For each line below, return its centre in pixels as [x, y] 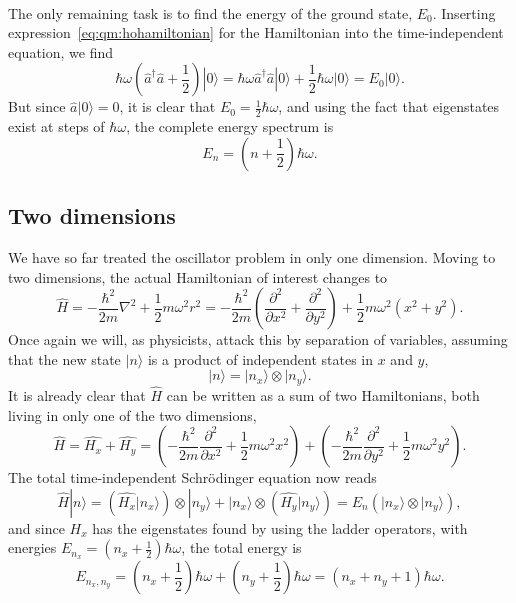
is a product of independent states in [260, 358]
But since [37, 106]
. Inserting [464, 12]
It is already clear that [77, 395]
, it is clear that [167, 106]
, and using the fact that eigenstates [389, 106]
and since [36, 527]
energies [32, 547]
